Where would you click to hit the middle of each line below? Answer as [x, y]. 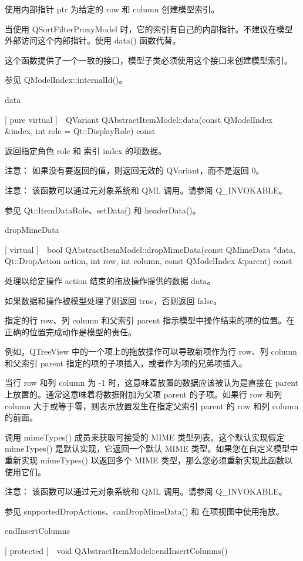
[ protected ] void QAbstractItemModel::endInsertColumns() [116, 550]
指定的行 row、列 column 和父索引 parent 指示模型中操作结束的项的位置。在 [150, 320]
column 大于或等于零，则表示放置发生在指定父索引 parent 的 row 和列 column [152, 405]
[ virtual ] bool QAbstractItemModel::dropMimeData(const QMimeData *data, [150, 249]
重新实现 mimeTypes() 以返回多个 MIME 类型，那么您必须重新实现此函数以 [149, 460]
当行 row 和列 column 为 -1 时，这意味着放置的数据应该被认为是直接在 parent [152, 383]
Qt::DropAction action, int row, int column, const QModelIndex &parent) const [149, 261]
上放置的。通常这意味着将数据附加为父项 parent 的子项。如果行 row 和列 [144, 394]
